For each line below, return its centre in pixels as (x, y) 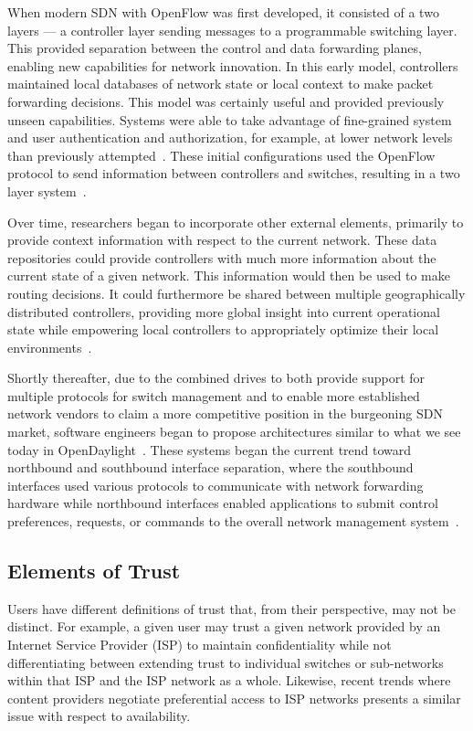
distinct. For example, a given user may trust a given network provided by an (224, 626)
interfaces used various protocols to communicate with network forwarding (215, 485)
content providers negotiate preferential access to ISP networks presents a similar (234, 698)
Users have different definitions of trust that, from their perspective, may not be (232, 608)
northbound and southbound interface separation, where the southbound (210, 467)
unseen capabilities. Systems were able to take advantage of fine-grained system (230, 119)
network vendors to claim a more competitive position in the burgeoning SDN (225, 413)
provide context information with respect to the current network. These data (222, 240)
